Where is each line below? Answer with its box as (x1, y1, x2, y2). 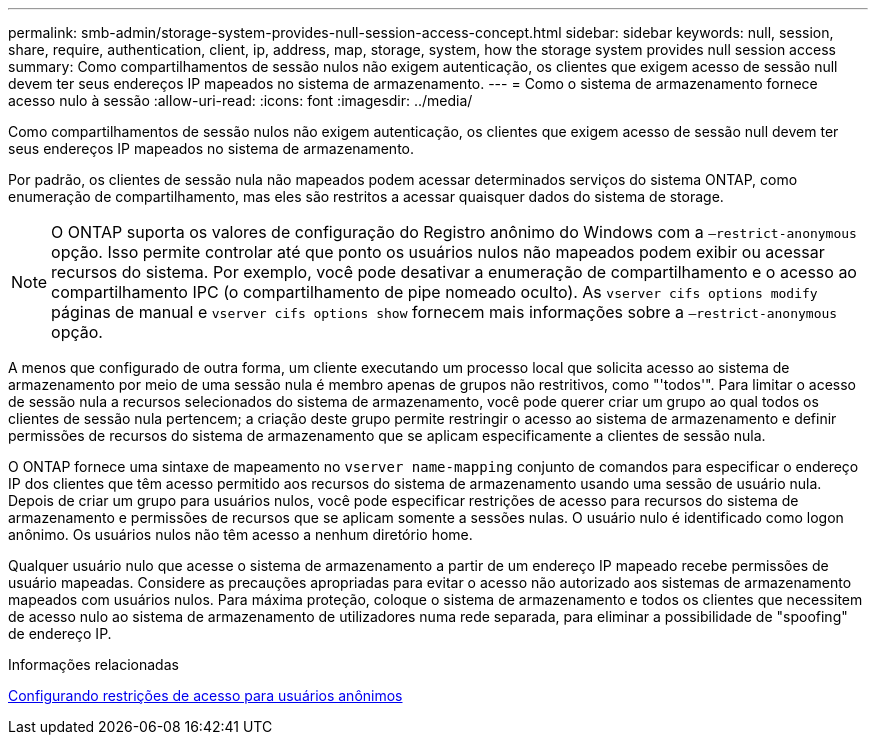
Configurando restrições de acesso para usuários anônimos (8, 687, 403, 704)
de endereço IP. (8, 625, 112, 642)
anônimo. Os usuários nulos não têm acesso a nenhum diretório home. (8, 526, 473, 543)
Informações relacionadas (8, 656, 179, 673)
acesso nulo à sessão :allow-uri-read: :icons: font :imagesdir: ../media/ (8, 92, 473, 109)
